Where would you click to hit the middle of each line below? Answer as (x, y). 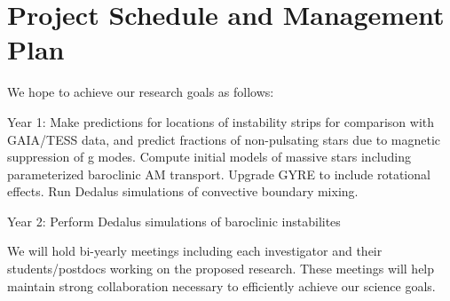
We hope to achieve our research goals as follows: (141, 92)
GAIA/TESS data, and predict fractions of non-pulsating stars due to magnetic (224, 139)
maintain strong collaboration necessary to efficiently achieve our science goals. (221, 285)
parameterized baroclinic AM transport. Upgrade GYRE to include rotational (219, 174)
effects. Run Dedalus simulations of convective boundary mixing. (183, 191)
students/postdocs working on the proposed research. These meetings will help (221, 269)
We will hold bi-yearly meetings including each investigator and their (195, 251)
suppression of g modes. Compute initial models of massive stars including (209, 157)
